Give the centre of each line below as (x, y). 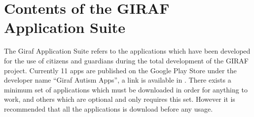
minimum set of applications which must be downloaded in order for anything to (126, 89)
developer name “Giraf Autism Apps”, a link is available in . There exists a (118, 80)
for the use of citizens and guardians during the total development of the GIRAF (126, 60)
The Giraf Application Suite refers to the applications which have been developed (127, 51)
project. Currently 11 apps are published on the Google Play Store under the (120, 70)
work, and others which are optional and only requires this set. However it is (120, 99)
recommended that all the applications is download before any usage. (109, 108)
